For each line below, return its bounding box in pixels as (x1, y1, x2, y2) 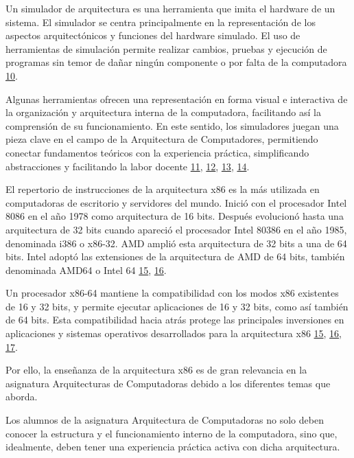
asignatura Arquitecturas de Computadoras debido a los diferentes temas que (5, 376, 331, 390)
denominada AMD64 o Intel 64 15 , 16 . (5, 262, 167, 277)
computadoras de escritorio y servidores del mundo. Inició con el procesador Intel (5, 195, 347, 209)
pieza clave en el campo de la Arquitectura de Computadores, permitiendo (5, 132, 318, 146)
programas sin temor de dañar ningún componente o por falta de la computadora (5, 55, 347, 69)
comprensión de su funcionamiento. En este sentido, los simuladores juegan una (5, 118, 339, 133)
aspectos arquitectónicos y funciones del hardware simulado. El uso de (5, 28, 300, 43)
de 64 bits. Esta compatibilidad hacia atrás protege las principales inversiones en (5, 312, 344, 327)
